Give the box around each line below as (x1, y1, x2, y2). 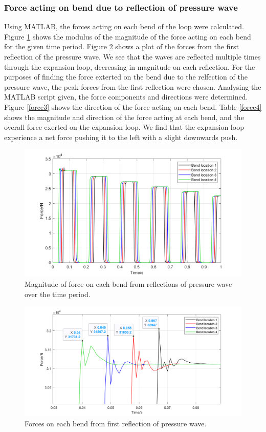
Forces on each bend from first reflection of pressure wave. (25, 418, 207, 428)
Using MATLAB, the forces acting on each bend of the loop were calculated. (4, 21, 244, 32)
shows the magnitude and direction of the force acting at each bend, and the (4, 111, 244, 122)
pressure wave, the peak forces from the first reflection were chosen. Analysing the (4, 81, 261, 92)
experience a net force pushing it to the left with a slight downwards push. (4, 131, 238, 142)
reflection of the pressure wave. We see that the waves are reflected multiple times (4, 51, 261, 62)
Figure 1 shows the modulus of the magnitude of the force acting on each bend (4, 31, 251, 42)
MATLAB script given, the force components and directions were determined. (4, 91, 248, 102)
